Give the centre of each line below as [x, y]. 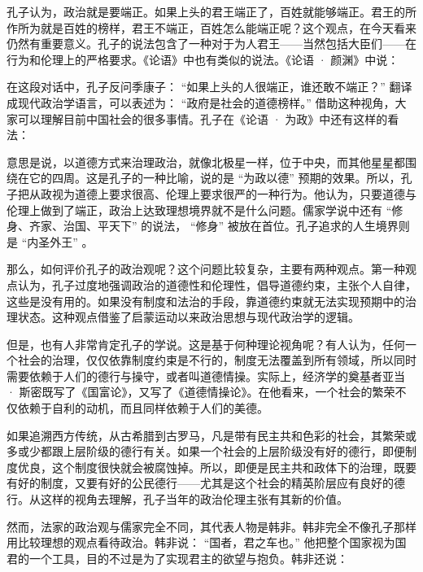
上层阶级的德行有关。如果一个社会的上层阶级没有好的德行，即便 [234, 451]
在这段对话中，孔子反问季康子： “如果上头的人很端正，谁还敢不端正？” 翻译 [209, 87]
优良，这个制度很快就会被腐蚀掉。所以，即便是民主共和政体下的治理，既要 [217, 467]
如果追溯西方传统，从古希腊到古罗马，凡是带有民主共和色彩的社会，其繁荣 [206, 435]
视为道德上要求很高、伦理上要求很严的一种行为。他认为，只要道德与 [234, 193]
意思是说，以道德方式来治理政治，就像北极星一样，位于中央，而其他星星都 [206, 162]
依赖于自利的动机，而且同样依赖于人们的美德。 [143, 408]
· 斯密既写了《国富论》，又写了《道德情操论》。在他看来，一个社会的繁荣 [201, 392]
